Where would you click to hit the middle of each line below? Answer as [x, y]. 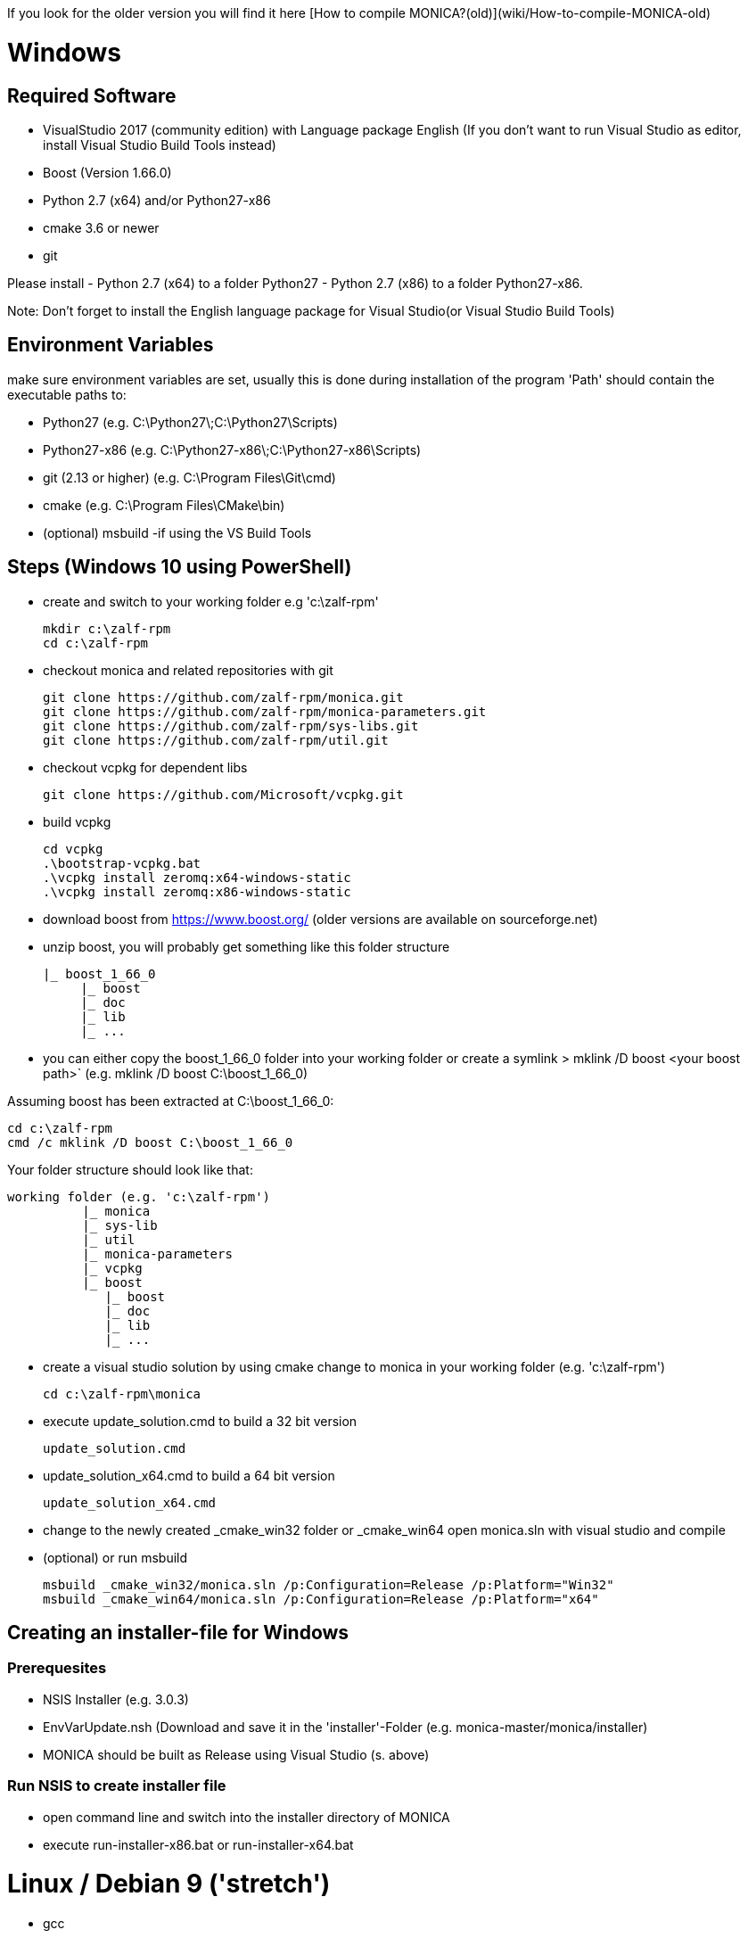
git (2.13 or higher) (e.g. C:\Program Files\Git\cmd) [189, 477]
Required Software [92, 95]
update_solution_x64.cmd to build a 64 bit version [189, 1475]
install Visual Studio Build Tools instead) [160, 144]
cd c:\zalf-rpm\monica [122, 1394]
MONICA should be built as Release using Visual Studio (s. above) [236, 1754]
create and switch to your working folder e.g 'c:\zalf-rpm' [211, 601]
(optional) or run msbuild [115, 1557]
